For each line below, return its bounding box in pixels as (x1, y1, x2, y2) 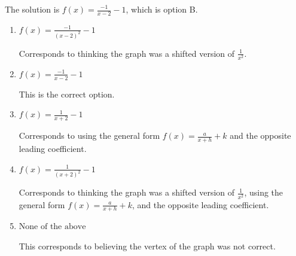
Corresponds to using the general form (19, 129, 160, 142)
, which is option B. (126, 3, 198, 15)
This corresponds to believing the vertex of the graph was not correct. (19, 239, 276, 252)
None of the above (19, 223, 86, 231)
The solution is (5, 3, 60, 15)
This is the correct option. (19, 87, 115, 100)
